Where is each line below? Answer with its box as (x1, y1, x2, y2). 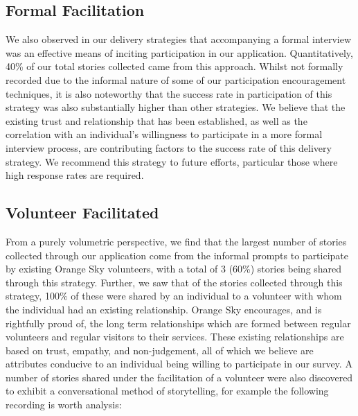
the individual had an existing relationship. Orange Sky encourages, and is (6, 302, 322, 316)
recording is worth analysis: (6, 397, 122, 412)
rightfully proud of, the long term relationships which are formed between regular (6, 315, 351, 330)
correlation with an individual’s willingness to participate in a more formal (6, 127, 323, 141)
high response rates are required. (6, 168, 144, 182)
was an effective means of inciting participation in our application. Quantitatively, (6, 45, 353, 60)
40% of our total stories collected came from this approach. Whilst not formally (6, 59, 343, 73)
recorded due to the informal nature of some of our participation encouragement (6, 72, 346, 87)
